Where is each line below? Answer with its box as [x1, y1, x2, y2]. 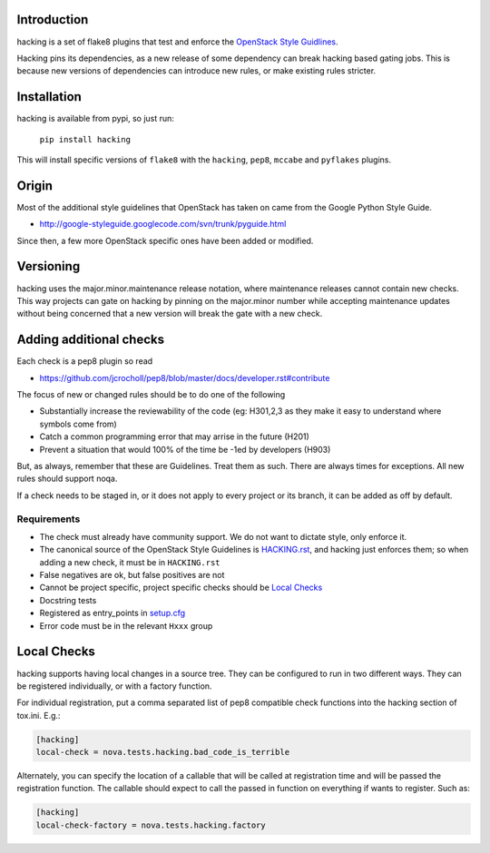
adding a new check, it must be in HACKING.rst [39, 556, 221, 567]
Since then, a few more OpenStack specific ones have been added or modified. [16, 235, 314, 246]
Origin [16, 178, 54, 193]
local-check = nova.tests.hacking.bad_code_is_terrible [35, 747, 290, 758]
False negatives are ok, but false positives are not [39, 570, 225, 581]
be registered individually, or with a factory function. [16, 681, 212, 691]
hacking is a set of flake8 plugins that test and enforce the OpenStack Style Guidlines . [16, 36, 339, 47]
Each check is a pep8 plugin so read [16, 356, 153, 367]
